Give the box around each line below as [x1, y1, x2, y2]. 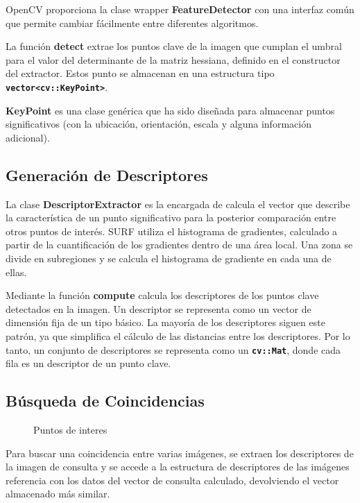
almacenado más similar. [6, 486, 110, 501]
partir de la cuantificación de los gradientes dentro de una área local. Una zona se [6, 237, 353, 252]
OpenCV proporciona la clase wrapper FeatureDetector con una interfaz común [6, 2, 354, 16]
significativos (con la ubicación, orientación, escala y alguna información [6, 117, 311, 131]
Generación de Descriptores [6, 164, 208, 185]
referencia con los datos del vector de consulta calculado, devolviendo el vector [6, 472, 339, 487]
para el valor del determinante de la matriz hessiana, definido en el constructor [6, 52, 341, 67]
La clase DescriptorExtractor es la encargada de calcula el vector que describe [6, 196, 350, 211]
